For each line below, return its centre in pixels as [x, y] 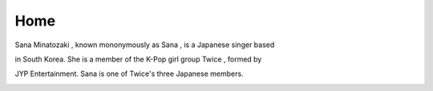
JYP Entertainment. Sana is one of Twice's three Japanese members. [129, 74]
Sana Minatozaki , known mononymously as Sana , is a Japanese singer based [145, 45]
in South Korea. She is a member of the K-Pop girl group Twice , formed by [138, 59]
